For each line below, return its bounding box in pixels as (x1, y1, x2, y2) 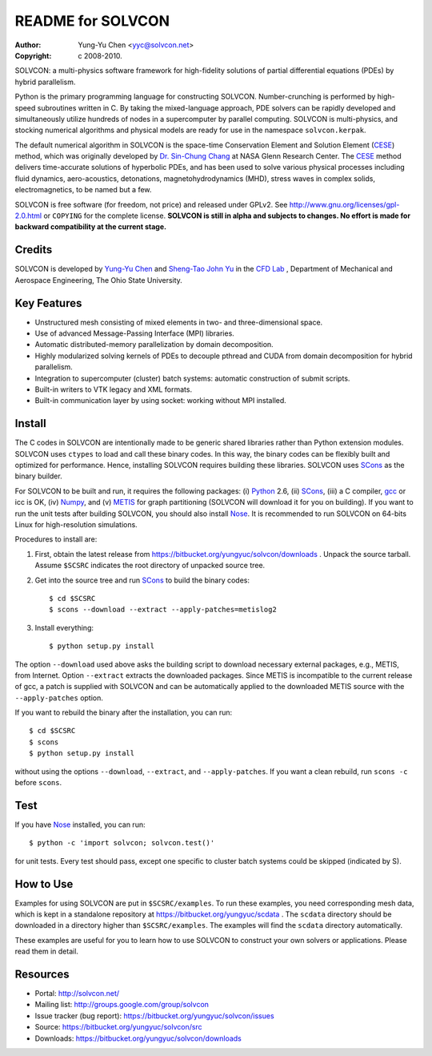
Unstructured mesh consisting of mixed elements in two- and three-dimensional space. (34, 317, 323, 327)
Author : (14, 40, 42, 50)
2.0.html (14, 211, 42, 220)
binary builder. (14, 471, 63, 481)
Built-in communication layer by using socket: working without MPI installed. (34, 396, 287, 405)
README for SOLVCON (14, 12, 170, 30)
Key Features (14, 296, 82, 310)
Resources (14, 967, 70, 981)
